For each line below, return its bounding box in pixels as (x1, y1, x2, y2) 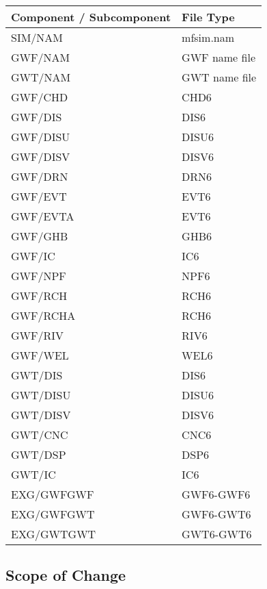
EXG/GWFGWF (11, 486, 94, 502)
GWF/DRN (11, 168, 68, 184)
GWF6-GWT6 (182, 506, 251, 522)
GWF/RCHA (11, 308, 76, 323)
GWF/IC (11, 248, 55, 264)
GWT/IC (11, 466, 56, 482)
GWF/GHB (11, 228, 68, 244)
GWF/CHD (11, 89, 68, 105)
